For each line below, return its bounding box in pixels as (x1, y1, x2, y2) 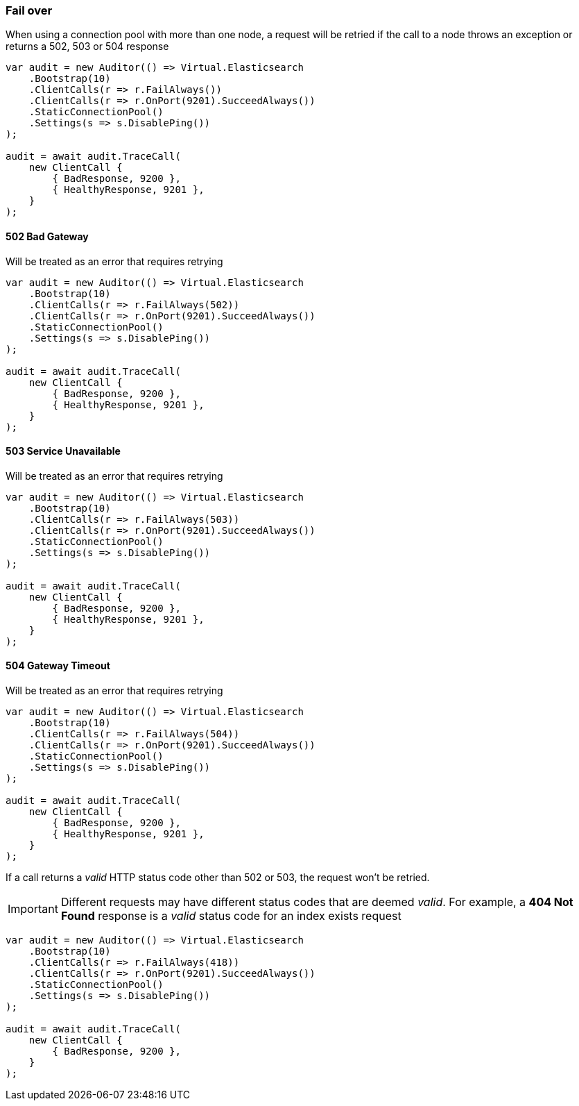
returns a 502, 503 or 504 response (6, 40, 169, 53)
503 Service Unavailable (6, 445, 121, 458)
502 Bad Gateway (6, 230, 89, 242)
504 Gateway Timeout (6, 660, 110, 672)
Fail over (6, 3, 53, 17)
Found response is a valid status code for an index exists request (60, 909, 401, 923)
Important (8, 902, 58, 916)
